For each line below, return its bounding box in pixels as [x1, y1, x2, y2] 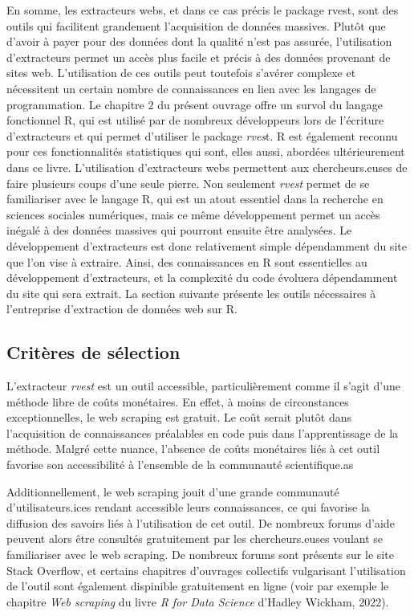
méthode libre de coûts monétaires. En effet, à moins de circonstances [6, 393, 349, 410]
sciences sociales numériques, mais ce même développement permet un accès [6, 206, 380, 222]
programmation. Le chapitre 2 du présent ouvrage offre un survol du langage [6, 96, 383, 112]
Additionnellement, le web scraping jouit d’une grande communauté [6, 483, 339, 500]
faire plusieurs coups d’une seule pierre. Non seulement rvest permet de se [6, 174, 370, 191]
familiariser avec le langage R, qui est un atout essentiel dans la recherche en [6, 190, 384, 207]
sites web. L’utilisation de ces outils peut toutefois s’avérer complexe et [6, 64, 356, 81]
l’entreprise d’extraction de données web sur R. [6, 300, 237, 317]
